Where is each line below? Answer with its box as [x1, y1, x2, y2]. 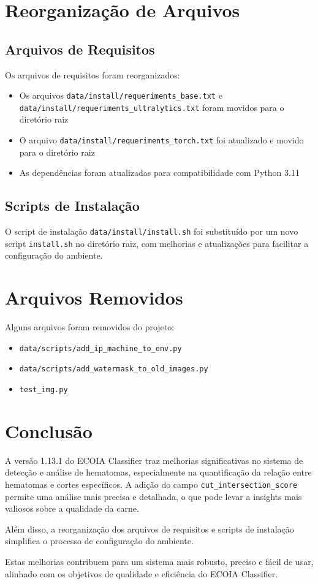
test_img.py [19, 385, 68, 395]
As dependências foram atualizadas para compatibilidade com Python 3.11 [19, 166, 300, 179]
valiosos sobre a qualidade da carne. [5, 502, 139, 515]
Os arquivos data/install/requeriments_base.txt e [19, 89, 222, 102]
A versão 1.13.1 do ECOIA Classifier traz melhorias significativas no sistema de [5, 453, 303, 466]
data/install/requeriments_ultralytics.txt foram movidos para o [19, 100, 284, 113]
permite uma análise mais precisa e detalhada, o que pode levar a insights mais [5, 490, 302, 502]
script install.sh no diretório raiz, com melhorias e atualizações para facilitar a [5, 237, 309, 249]
